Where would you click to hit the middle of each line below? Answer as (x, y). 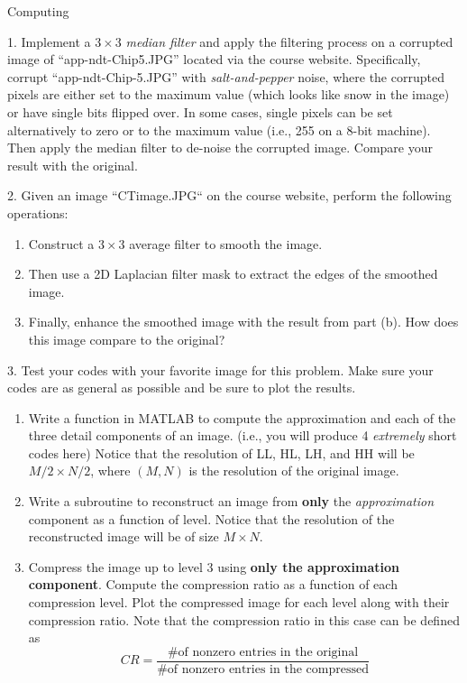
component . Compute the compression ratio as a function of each (213, 584)
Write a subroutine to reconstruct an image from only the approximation (231, 501)
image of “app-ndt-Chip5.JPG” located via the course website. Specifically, (214, 59)
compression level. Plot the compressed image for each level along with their (239, 602)
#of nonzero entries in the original (263, 652)
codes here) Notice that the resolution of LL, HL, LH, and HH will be (221, 452)
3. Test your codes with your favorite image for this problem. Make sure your (220, 369)
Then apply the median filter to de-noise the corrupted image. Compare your (220, 148)
